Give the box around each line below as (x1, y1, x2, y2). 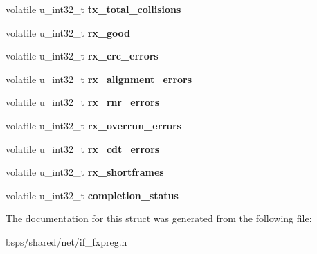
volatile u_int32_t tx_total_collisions (6, 2, 181, 16)
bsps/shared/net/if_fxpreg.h (6, 234, 127, 248)
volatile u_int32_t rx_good (6, 25, 130, 39)
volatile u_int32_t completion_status (6, 188, 179, 202)
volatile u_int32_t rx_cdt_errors (6, 141, 160, 156)
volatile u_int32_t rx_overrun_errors (6, 118, 181, 132)
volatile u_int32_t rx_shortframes (6, 165, 164, 179)
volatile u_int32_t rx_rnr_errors (6, 95, 160, 109)
